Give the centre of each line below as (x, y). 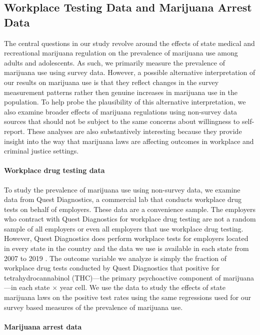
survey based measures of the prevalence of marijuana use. (93, 307)
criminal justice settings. (41, 151)
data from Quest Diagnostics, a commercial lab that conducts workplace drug (123, 199)
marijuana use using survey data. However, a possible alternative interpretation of (130, 72)
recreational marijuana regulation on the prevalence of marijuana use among (121, 53)
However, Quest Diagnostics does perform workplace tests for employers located (126, 238)
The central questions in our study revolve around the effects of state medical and (129, 43)
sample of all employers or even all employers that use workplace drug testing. (124, 228)
